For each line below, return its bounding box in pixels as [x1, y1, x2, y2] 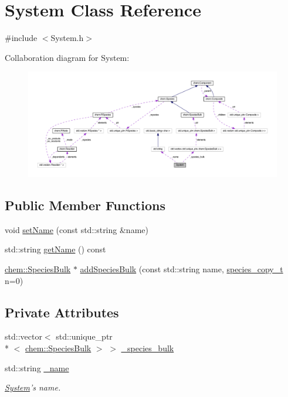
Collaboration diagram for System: [5, 51, 130, 63]
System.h [50, 32, 84, 44]
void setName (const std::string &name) [5, 223, 148, 235]
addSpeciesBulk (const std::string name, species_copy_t [80, 263, 283, 275]
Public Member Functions [5, 196, 165, 214]
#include [5, 32, 38, 44]
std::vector [5, 330, 42, 343]
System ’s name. [5, 381, 61, 393]
